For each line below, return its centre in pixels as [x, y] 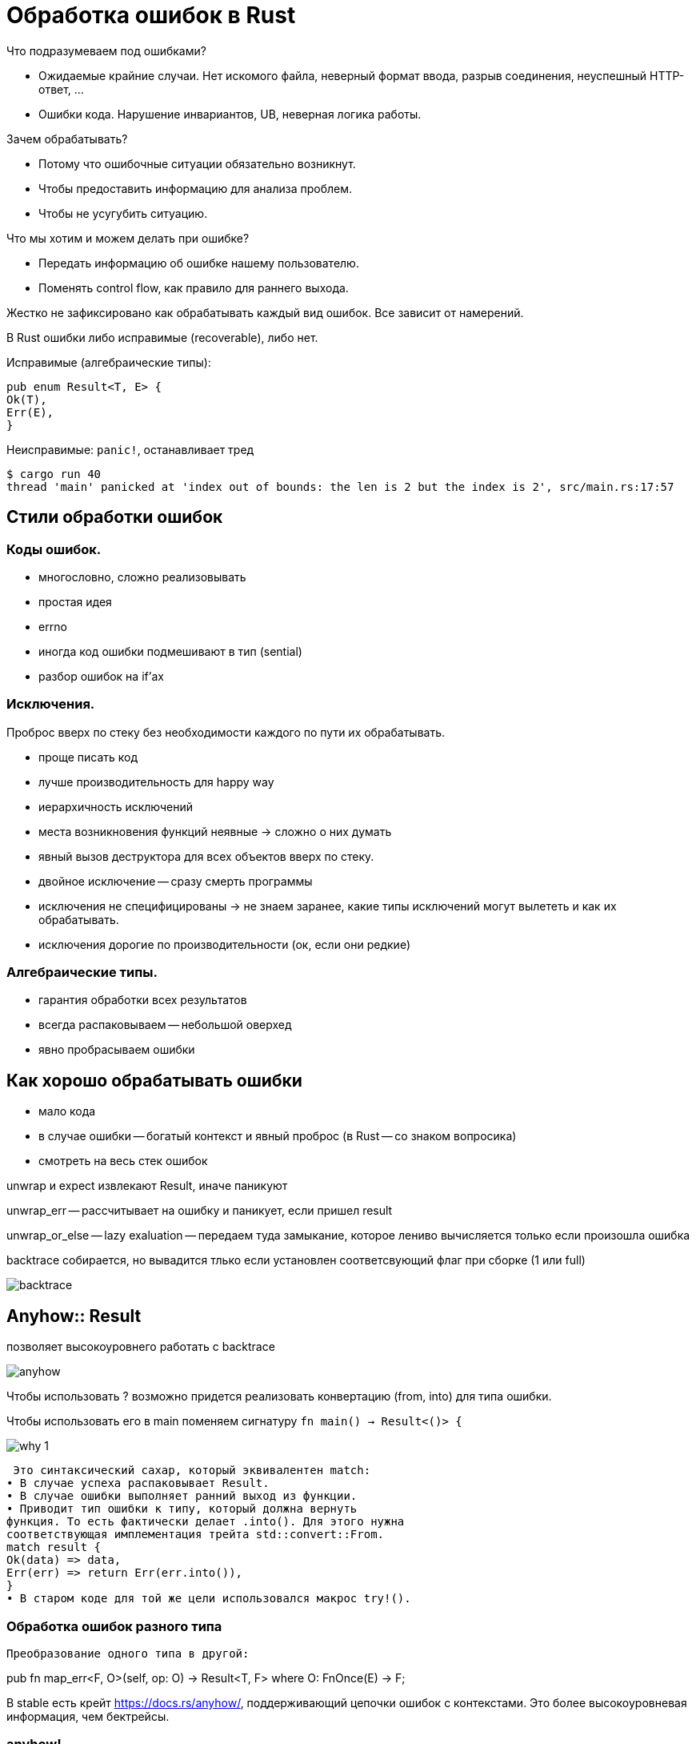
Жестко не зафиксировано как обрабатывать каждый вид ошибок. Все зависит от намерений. [265, 312]
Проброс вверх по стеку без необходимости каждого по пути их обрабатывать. [226, 732]
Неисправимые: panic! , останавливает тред [130, 449]
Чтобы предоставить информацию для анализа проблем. [196, 188]
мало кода [67, 1111]
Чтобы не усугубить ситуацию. [123, 213]
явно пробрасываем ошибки [117, 1050]
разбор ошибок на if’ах [101, 676]
